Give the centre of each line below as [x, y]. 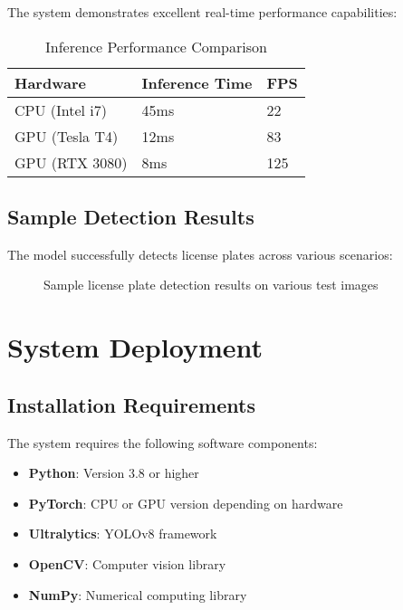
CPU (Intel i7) [61, 110]
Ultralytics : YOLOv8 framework [123, 534]
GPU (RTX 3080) [71, 162]
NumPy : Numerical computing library [138, 594]
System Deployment [135, 347]
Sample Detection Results [131, 216]
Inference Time [197, 82]
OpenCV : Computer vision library [127, 563]
